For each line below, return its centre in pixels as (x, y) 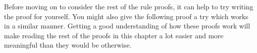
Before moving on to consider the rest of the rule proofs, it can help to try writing (129, 6)
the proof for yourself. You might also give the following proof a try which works (126, 16)
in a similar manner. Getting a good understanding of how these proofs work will (127, 26)
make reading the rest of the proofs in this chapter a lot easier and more (114, 35)
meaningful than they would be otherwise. (68, 45)
